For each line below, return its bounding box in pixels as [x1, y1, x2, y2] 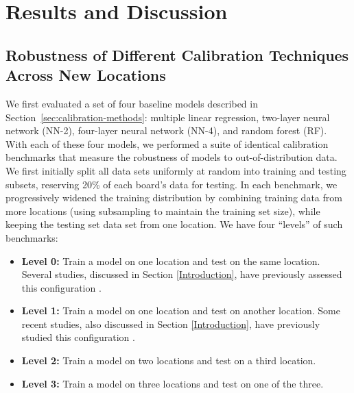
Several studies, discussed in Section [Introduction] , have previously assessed [21, 267, 342, 281]
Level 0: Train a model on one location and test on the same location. [21, 253, 320, 268]
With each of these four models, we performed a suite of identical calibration [5, 136, 329, 151]
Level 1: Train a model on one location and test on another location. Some [21, 303, 340, 318]
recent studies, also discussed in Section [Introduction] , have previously [21, 316, 320, 331]
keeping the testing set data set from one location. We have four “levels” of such [5, 217, 343, 231]
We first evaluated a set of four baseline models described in [5, 96, 258, 110]
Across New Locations [5, 64, 166, 86]
